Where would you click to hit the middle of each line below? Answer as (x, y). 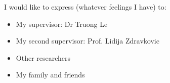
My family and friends (50, 75)
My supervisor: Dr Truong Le (62, 24)
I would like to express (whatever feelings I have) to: (85, 7)
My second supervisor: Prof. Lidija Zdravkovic (88, 41)
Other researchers (43, 57)
